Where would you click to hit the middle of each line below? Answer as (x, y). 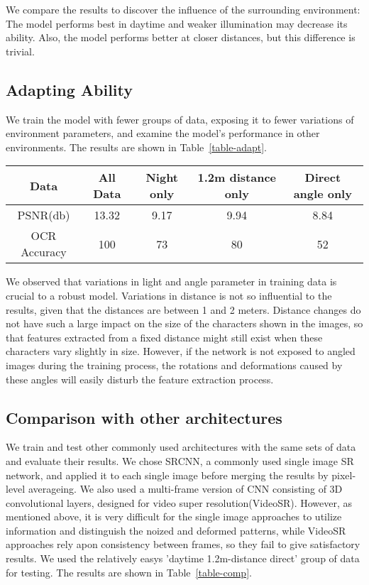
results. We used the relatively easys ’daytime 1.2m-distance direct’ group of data (183, 558)
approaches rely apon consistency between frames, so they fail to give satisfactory (183, 544)
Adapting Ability (70, 89)
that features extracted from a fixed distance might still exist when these (164, 337)
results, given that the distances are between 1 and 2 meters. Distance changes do (183, 309)
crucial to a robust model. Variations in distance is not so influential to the (169, 295)
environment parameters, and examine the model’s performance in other (163, 133)
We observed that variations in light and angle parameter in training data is (171, 281)
